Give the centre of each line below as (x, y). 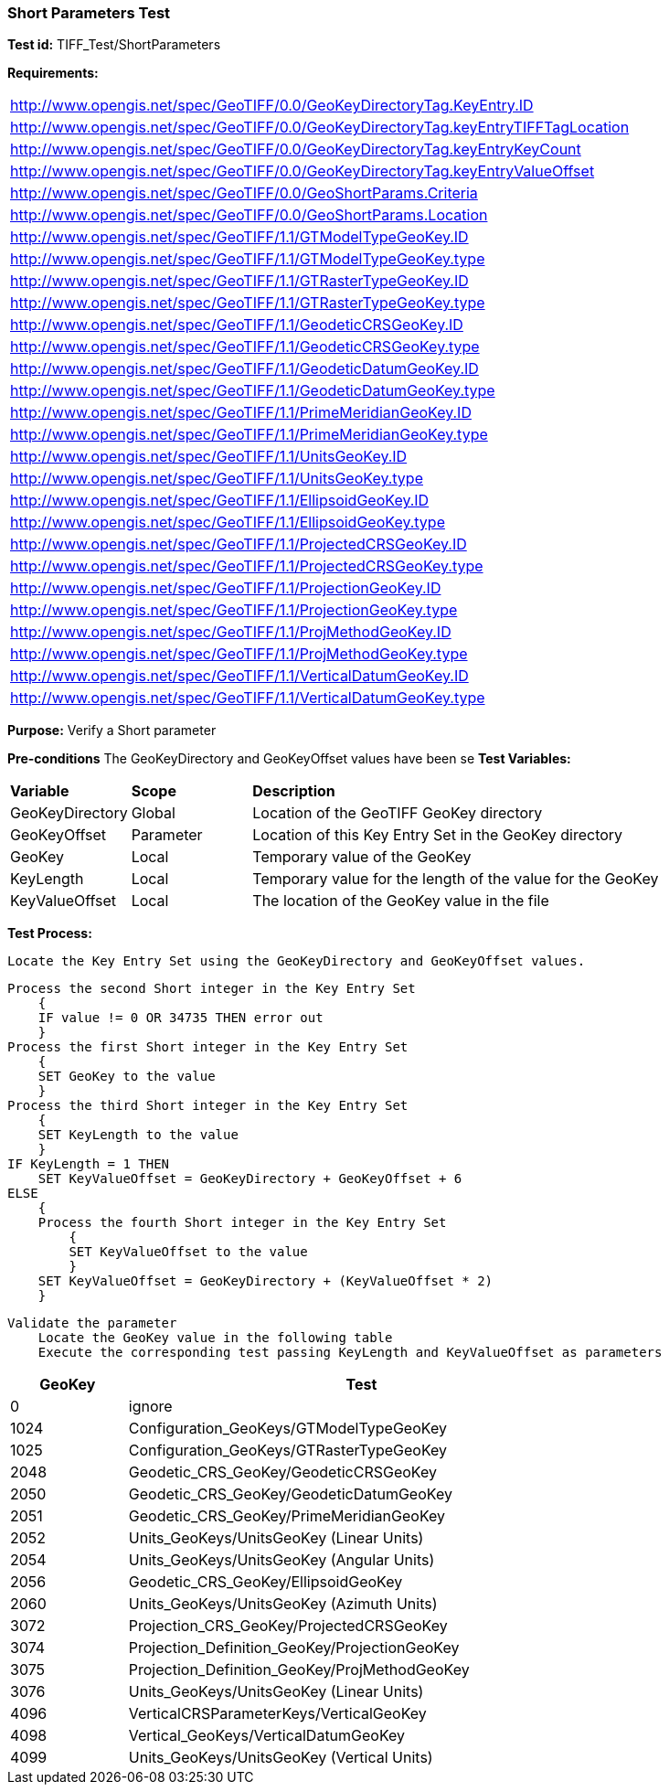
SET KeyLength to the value (138, 1135)
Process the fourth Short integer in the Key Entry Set (242, 1223)
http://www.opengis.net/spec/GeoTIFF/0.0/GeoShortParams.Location (249, 215)
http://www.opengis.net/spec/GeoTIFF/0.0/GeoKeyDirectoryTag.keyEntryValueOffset (303, 171)
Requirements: (53, 73)
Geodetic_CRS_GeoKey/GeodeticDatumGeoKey (290, 1494)
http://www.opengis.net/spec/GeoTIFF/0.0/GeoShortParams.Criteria (244, 193)
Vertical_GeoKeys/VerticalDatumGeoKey (267, 1736)
